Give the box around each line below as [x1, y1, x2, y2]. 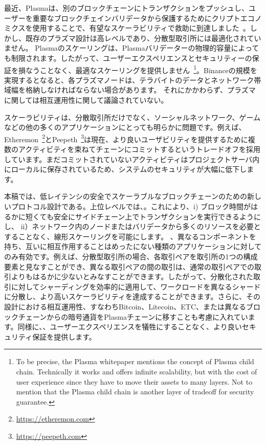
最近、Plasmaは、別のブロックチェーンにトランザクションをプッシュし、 [4, 3, 249, 13]
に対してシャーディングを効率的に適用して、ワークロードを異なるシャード [11, 281, 261, 292]
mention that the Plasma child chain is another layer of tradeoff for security [16, 386, 254, 397]
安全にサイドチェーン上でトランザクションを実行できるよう [53, 211, 254, 221]
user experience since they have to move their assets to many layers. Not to [16, 376, 253, 387]
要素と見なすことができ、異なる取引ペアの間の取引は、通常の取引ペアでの [4, 261, 255, 272]
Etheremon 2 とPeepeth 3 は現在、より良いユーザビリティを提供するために [4, 132, 248, 144]
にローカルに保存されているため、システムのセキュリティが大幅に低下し [4, 164, 247, 174]
